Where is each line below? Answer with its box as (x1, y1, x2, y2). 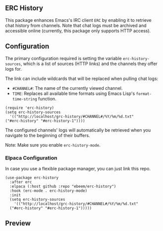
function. (38, 95, 56, 101)
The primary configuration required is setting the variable (5, 55, 122, 61)
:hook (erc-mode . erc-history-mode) (9, 188, 88, 193)
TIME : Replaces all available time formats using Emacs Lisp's (12, 90, 135, 96)
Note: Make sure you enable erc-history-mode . (5, 142, 101, 148)
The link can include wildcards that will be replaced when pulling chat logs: (5, 76, 159, 81)
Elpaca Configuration (5, 154, 57, 161)
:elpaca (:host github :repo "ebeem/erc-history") (9, 184, 116, 189)
